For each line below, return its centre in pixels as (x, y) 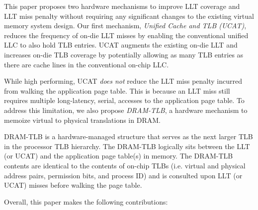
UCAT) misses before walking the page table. (73, 185)
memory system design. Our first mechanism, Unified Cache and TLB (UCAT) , (125, 26)
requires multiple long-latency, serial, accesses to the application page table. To (124, 100)
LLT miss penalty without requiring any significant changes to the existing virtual (129, 16)
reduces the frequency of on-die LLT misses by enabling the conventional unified (126, 35)
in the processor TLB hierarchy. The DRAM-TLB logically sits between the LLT (127, 146)
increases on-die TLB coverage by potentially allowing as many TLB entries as (124, 54)
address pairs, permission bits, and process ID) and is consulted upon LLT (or (123, 175)
